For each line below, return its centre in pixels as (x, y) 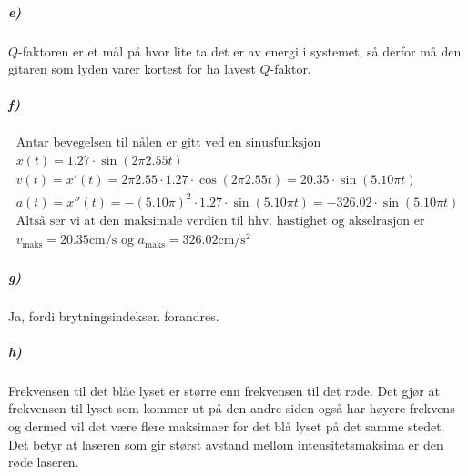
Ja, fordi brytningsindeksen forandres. (114, 315)
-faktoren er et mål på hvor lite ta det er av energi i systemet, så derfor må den (240, 51)
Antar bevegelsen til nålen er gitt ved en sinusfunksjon (168, 143)
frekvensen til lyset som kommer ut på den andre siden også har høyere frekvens (232, 408)
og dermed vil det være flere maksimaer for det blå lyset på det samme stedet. (227, 425)
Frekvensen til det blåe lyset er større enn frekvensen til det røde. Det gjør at (224, 390)
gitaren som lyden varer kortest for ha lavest (132, 69)
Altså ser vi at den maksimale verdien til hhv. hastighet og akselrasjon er (220, 221)
